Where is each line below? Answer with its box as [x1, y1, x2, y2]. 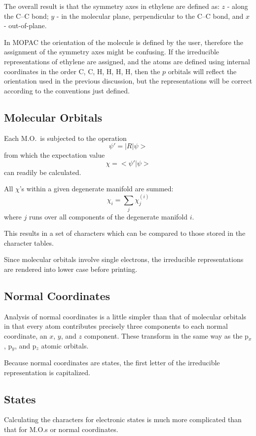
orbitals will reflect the [168, 66, 237, 76]
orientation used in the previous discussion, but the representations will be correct [4, 76, 253, 86]
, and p [14, 340, 37, 350]
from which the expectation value [4, 150, 105, 160]
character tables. [4, 237, 54, 248]
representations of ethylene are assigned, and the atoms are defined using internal [4, 56, 250, 66]
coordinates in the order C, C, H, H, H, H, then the [4, 66, 160, 76]
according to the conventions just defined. [4, 85, 130, 95]
